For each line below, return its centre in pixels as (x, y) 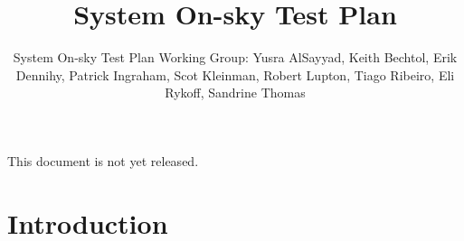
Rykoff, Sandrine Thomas (235, 93)
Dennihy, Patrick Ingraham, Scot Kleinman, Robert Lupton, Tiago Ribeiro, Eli (235, 74)
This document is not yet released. (103, 160)
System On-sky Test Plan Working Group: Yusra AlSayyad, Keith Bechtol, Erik (235, 57)
